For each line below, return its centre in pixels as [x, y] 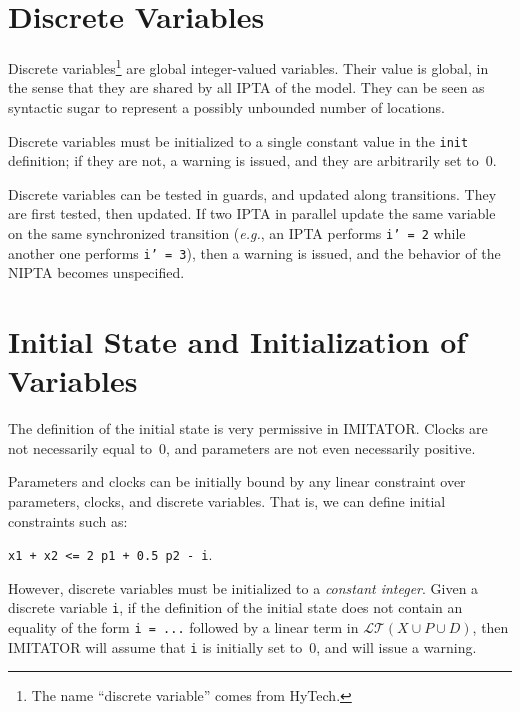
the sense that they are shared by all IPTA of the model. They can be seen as [246, 87]
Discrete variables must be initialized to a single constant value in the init [238, 140]
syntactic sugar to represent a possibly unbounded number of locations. [226, 106]
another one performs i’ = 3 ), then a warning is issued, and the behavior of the [254, 252]
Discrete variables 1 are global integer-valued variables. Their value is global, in [248, 66]
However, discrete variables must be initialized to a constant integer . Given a [243, 587]
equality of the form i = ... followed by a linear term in [183, 627]
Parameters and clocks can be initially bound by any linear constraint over [237, 481]
